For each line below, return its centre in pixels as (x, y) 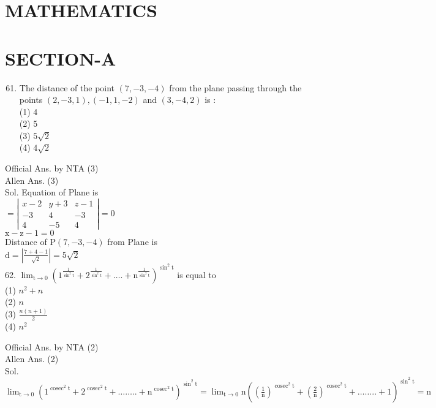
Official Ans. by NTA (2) (52, 346)
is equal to (197, 274)
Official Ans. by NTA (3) (52, 168)
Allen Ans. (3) (32, 180)
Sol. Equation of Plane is (52, 192)
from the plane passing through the (235, 87)
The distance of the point (67, 87)
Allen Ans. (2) (32, 359)
